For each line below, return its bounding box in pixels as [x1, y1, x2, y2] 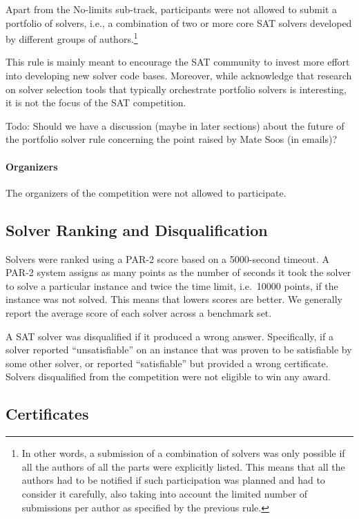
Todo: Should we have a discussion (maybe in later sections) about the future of [6, 118, 345, 133]
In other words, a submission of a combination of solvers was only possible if [21, 446, 345, 460]
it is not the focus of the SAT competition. [6, 95, 186, 110]
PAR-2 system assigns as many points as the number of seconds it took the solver [6, 265, 351, 280]
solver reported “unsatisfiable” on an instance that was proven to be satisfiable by [6, 342, 352, 357]
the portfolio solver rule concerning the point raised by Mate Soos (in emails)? [6, 132, 338, 146]
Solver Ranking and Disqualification [6, 219, 268, 240]
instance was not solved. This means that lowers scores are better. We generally [6, 292, 343, 306]
